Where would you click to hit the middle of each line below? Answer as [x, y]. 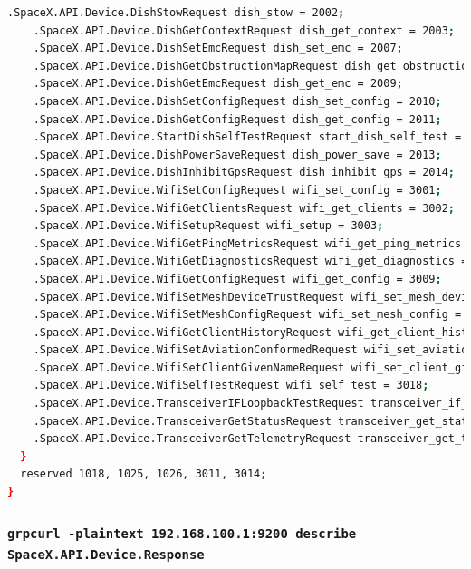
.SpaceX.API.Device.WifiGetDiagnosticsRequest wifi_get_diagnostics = [250, 261]
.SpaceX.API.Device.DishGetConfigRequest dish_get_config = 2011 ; [237, 119]
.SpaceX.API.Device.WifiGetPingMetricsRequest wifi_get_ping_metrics [247, 243]
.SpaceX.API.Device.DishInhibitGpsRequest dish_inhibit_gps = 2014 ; [244, 173]
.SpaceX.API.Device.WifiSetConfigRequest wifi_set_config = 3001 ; [237, 190]
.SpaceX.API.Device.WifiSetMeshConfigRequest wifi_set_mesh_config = [247, 315]
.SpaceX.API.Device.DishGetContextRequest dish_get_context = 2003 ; [244, 30]
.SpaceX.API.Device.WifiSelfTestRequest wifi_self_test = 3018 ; [231, 386]
